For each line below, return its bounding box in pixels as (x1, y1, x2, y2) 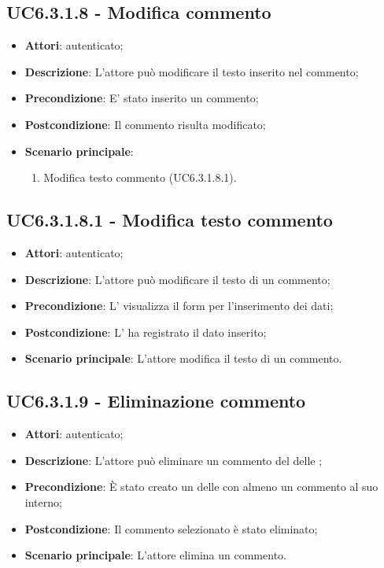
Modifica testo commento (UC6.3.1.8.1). (43, 169, 237, 186)
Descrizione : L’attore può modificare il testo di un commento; (24, 271, 330, 287)
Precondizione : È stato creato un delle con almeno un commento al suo (24, 478, 378, 495)
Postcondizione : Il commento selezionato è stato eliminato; (24, 520, 318, 537)
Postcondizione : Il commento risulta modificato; (24, 116, 266, 132)
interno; (24, 493, 62, 510)
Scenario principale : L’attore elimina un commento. (24, 547, 286, 563)
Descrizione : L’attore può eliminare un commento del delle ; (24, 452, 323, 468)
